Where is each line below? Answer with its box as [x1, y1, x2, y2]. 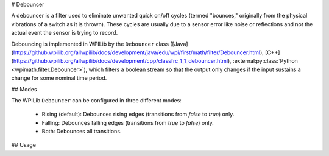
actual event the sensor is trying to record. [11, 29, 118, 37]
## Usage [11, 141, 37, 149]
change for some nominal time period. [11, 74, 107, 82]
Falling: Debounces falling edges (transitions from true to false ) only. [41, 119, 214, 126]
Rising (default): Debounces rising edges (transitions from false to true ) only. [41, 110, 235, 118]
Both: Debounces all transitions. [41, 128, 122, 135]
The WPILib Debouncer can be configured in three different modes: [11, 96, 182, 104]
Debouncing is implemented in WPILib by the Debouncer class [11, 40, 169, 48]
